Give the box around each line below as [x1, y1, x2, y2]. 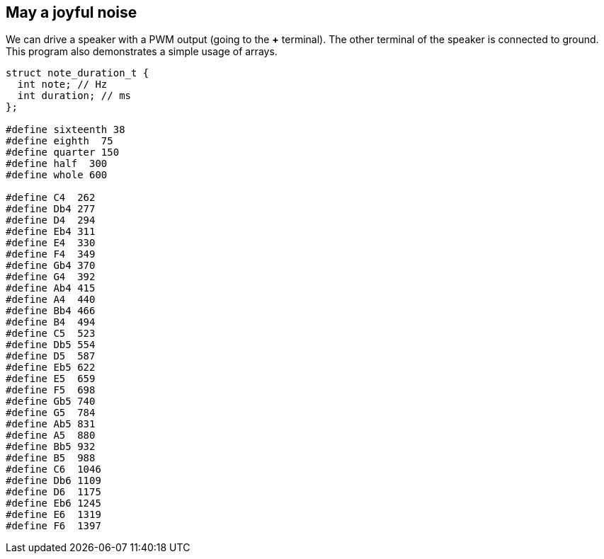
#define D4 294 [6, 214, 96, 226]
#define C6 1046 [6, 463, 101, 476]
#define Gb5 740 [6, 396, 96, 408]
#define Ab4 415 [6, 282, 96, 294]
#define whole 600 [6, 169, 108, 181]
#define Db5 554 [6, 339, 96, 351]
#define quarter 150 [6, 146, 120, 159]
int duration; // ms [17, 90, 132, 102]
